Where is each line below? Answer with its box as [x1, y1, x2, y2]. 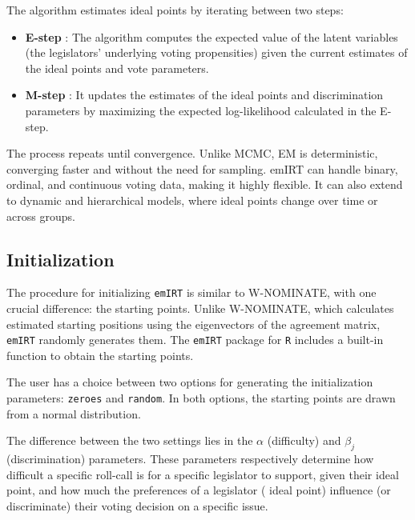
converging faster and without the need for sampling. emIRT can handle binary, [6, 160, 398, 177]
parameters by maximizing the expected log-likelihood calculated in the [25, 102, 377, 118]
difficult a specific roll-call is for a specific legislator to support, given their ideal [6, 466, 399, 482]
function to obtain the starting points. [6, 346, 194, 363]
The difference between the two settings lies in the [6, 432, 253, 449]
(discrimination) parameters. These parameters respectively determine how [6, 450, 374, 467]
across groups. [6, 207, 75, 224]
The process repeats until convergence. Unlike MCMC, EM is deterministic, [6, 145, 378, 162]
